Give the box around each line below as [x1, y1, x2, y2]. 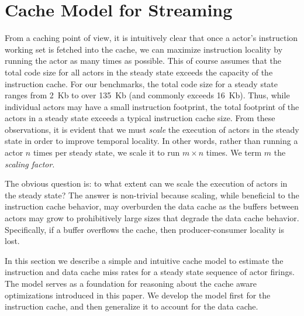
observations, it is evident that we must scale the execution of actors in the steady [5, 123, 299, 135]
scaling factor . [5, 157, 55, 170]
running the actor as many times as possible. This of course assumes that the [5, 54, 281, 67]
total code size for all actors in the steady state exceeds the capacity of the [5, 66, 273, 78]
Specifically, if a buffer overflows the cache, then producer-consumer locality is [5, 223, 284, 235]
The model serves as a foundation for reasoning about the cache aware [5, 277, 257, 289]
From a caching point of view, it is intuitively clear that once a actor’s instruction [5, 32, 298, 44]
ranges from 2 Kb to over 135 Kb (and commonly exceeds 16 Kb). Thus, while [5, 89, 290, 101]
